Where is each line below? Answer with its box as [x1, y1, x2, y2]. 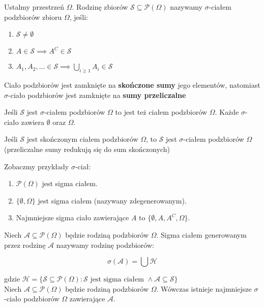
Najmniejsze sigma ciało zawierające [16, 212, 129, 223]
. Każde [215, 107, 239, 117]
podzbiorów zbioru [4, 11, 62, 22]
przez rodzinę [4, 239, 46, 250]
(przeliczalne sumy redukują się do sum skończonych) [4, 143, 170, 154]
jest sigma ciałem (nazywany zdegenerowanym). [38, 195, 187, 206]
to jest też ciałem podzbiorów [115, 107, 208, 117]
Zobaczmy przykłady [4, 161, 69, 171]
